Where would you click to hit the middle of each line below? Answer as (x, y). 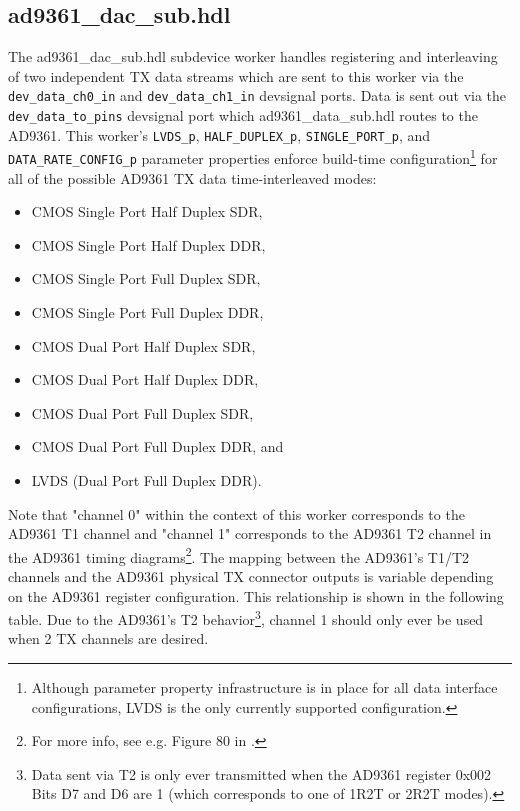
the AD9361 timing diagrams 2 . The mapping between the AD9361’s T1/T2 (239, 555)
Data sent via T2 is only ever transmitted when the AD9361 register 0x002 (261, 773)
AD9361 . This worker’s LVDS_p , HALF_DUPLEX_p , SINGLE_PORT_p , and (219, 134)
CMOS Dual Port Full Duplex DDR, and (157, 446)
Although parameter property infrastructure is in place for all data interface (264, 687)
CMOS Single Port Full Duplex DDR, (147, 312)
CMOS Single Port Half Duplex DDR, (148, 244)
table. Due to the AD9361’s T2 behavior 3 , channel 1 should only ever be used (246, 617)
